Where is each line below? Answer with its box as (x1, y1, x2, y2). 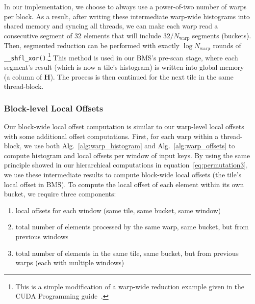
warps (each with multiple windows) (15, 257, 124, 268)
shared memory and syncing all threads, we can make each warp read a (4, 21, 218, 31)
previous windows (15, 231, 69, 241)
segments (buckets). (192, 30, 251, 40)
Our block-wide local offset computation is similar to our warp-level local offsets (4, 121, 244, 131)
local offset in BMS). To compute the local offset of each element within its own (4, 179, 244, 189)
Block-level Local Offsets (4, 102, 103, 114)
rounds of (213, 40, 241, 51)
